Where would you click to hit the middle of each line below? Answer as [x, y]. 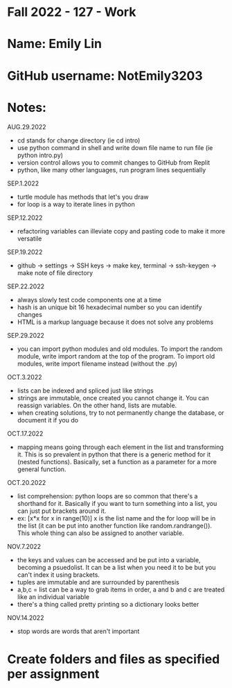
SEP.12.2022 [25, 218]
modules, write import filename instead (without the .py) [97, 363]
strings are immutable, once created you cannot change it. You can [113, 398]
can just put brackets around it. [62, 511]
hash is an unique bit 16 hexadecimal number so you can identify [109, 307]
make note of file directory [55, 272]
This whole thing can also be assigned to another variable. [100, 533]
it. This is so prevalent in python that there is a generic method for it [114, 454]
